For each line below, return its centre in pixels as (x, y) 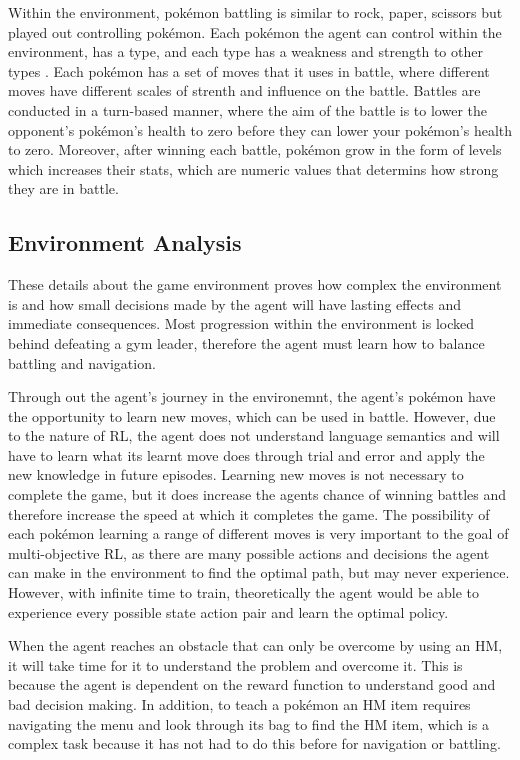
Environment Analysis (125, 242)
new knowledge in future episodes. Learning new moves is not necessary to (236, 474)
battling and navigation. (82, 362)
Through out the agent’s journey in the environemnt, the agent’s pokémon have (252, 396)
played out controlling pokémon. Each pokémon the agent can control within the (255, 31)
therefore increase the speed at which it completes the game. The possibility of (249, 513)
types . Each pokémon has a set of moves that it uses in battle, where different (249, 70)
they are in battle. (63, 188)
